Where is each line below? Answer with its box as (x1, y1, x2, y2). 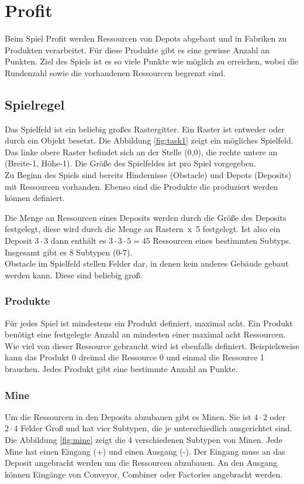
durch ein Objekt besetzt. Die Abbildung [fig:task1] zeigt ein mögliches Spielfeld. (5, 134, 293, 146)
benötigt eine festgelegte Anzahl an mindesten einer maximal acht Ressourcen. (5, 328, 286, 340)
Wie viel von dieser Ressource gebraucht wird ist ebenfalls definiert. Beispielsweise (5, 339, 299, 352)
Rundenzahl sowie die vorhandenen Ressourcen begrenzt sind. (5, 66, 226, 79)
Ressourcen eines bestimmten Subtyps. (153, 234, 291, 247)
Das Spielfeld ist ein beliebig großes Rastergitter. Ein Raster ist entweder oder (5, 122, 285, 135)
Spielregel (5, 95, 65, 113)
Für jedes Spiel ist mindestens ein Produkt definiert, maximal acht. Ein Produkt (5, 316, 293, 329)
